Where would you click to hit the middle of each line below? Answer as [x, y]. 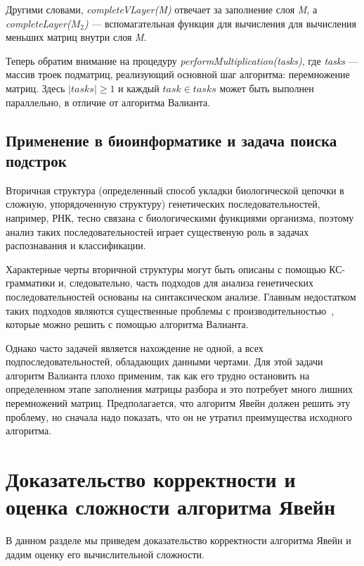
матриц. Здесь [35, 88]
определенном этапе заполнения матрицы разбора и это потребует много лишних [179, 389]
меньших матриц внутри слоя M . [76, 37]
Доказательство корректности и [151, 479]
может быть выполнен [267, 88]
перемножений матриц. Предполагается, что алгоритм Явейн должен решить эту [178, 403]
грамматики [31, 283]
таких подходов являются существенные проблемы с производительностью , [170, 310]
